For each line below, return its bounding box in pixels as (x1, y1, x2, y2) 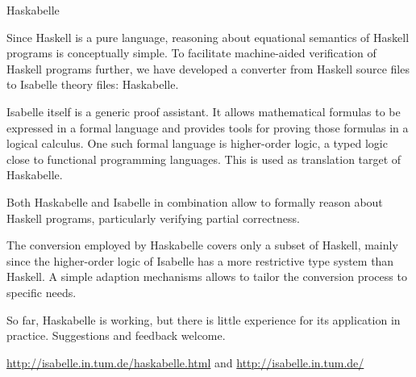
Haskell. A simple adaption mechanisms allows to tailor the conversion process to (6, 268, 407, 285)
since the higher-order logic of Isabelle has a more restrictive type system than (6, 252, 394, 269)
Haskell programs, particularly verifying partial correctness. (6, 209, 300, 226)
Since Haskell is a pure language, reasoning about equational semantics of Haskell (6, 28, 410, 45)
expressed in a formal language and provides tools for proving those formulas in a (6, 119, 409, 136)
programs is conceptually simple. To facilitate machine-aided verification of (6, 44, 376, 61)
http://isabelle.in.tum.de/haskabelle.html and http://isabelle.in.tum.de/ (6, 354, 364, 371)
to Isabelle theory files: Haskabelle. (6, 76, 179, 93)
